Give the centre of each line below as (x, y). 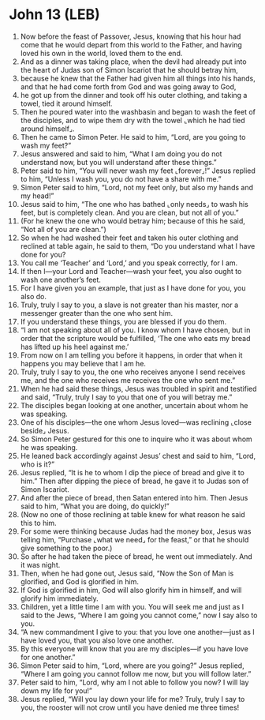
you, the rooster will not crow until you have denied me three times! (130, 707)
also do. (33, 296)
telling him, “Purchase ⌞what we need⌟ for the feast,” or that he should (134, 539)
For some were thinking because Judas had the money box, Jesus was (136, 531)
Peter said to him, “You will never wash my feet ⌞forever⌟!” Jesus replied (138, 171)
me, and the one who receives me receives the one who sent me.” (128, 380)
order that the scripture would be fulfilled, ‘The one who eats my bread (135, 338)
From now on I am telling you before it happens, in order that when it (131, 355)
